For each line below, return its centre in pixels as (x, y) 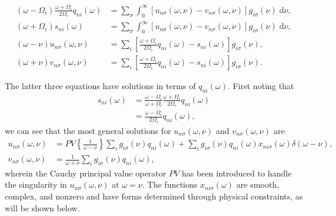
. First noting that (261, 86)
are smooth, (258, 184)
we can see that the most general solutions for (88, 130)
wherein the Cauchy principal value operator (85, 173)
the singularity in (36, 184)
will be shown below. (42, 207)
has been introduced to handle (237, 173)
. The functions (170, 184)
